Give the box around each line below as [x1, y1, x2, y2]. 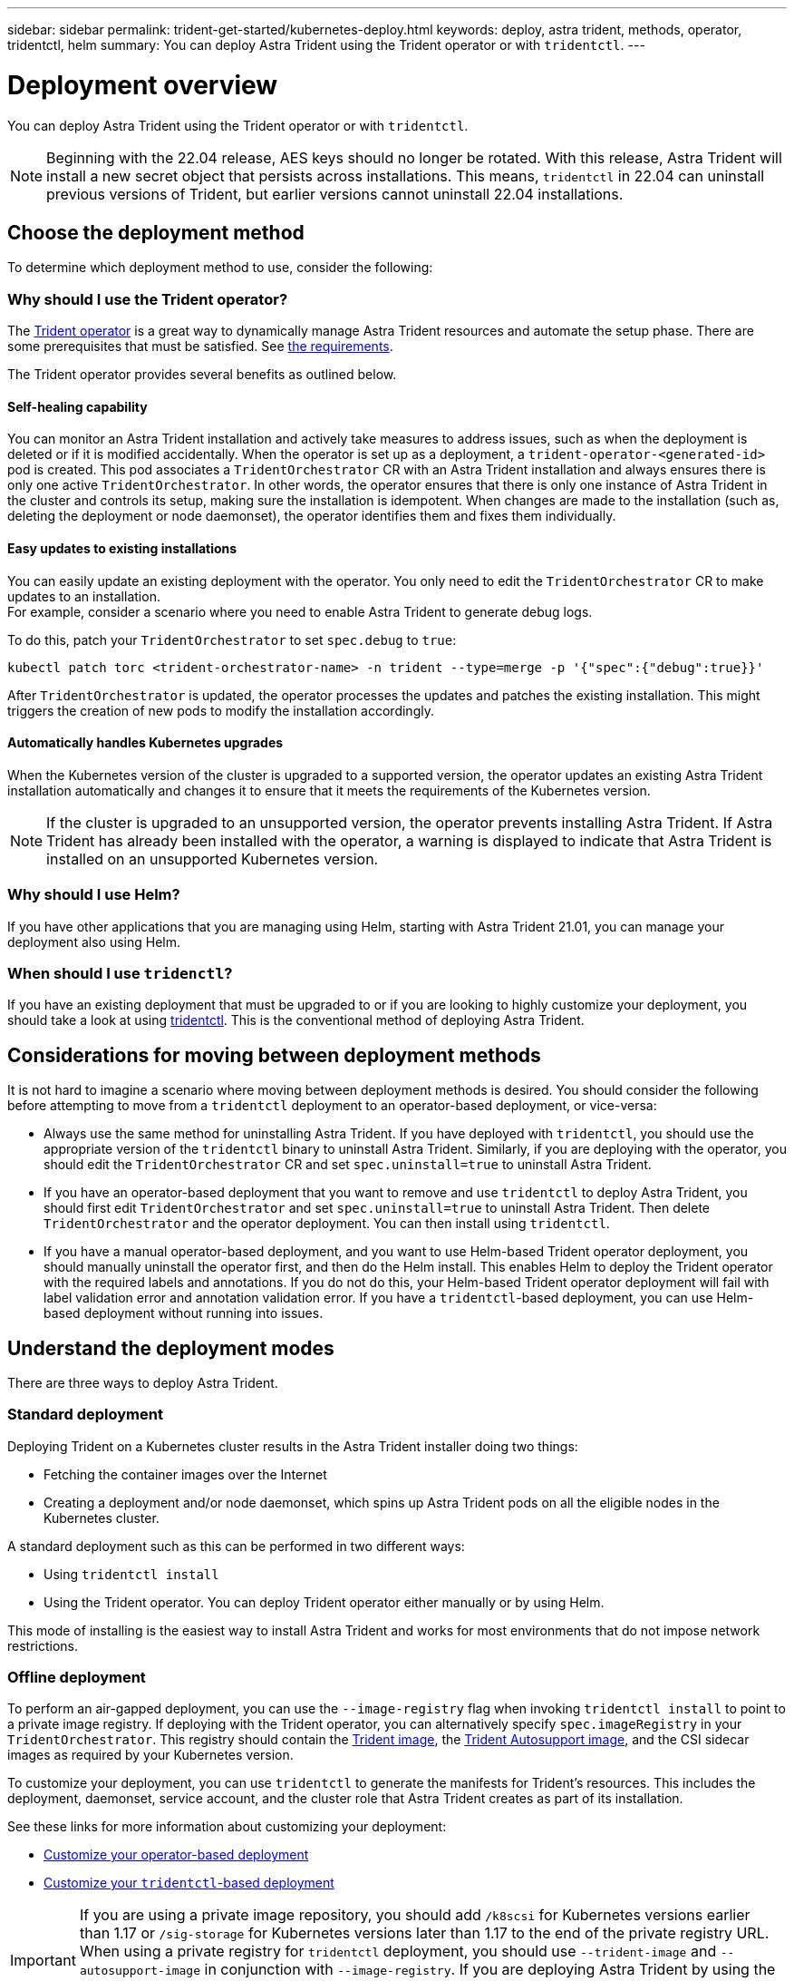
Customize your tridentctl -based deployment [44, 1875, 334, 1891]
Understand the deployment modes [7, 1336, 334, 1360]
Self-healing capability [7, 398, 148, 415]
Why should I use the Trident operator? [7, 289, 288, 308]
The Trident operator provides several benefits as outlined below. [7, 366, 397, 383]
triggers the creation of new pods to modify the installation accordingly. [7, 702, 434, 718]
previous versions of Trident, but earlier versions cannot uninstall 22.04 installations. [46, 184, 624, 203]
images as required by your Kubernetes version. [7, 1747, 294, 1763]
